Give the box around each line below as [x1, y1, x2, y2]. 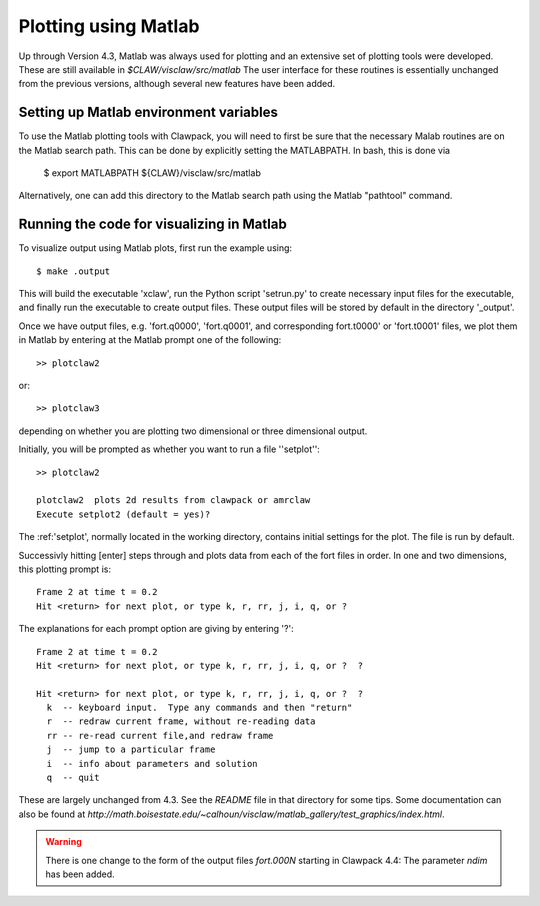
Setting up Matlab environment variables [18, 104, 279, 121]
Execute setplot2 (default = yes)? [36, 508, 211, 520]
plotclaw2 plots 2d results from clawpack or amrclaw [36, 495, 311, 506]
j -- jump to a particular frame [46, 744, 216, 755]
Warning [45, 836, 82, 848]
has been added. [45, 868, 115, 880]
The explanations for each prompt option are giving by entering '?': [18, 623, 294, 635]
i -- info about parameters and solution [46, 758, 259, 769]
